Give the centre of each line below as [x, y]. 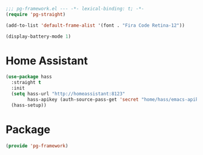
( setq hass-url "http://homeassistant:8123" [68, 94]
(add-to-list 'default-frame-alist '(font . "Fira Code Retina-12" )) [95, 25]
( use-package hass [29, 77]
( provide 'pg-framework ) [37, 146]
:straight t [26, 83]
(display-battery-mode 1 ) [38, 36]
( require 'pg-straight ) [36, 14]
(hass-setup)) [29, 105]
